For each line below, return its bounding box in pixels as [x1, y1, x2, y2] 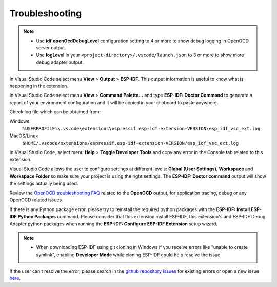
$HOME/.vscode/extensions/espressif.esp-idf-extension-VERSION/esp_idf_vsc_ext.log [22, 140, 239, 146]
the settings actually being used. [9, 180, 78, 186]
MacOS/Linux [9, 132, 38, 139]
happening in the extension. [9, 83, 69, 89]
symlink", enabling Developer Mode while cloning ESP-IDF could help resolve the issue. [36, 252, 222, 258]
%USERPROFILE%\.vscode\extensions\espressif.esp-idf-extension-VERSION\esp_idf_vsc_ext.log [22, 126, 261, 131]
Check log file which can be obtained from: [9, 109, 101, 115]
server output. [36, 45, 66, 51]
